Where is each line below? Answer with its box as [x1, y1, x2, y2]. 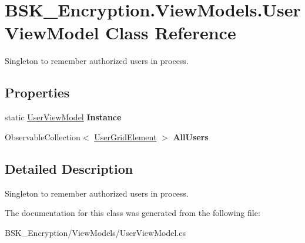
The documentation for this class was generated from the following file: [5, 207, 260, 219]
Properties [5, 83, 70, 102]
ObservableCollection [5, 130, 81, 143]
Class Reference [105, 21, 236, 45]
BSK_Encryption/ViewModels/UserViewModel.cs [5, 226, 186, 238]
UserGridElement [94, 130, 157, 143]
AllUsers [173, 130, 209, 143]
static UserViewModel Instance [5, 111, 122, 123]
